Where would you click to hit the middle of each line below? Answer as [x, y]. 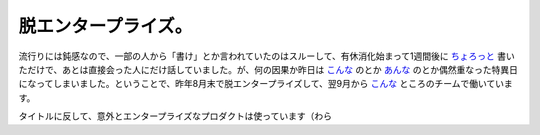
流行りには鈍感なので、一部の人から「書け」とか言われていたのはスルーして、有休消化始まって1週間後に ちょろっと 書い [266, 56]
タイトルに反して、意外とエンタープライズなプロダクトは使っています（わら [175, 116]
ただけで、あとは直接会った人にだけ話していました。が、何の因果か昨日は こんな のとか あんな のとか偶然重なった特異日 [268, 69]
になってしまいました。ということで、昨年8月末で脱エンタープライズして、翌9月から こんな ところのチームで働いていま [266, 84]
